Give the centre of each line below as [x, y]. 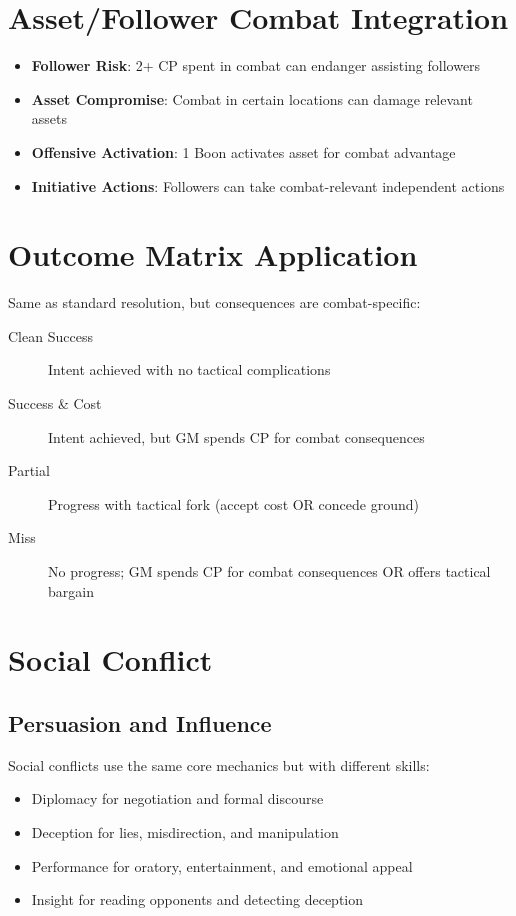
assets [49, 118]
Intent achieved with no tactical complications [189, 369]
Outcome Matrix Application [213, 254]
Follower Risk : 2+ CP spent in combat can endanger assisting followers [256, 65]
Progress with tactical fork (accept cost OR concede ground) [233, 503]
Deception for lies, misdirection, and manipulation [185, 831]
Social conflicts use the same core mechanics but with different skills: [219, 764]
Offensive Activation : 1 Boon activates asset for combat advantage [243, 151]
